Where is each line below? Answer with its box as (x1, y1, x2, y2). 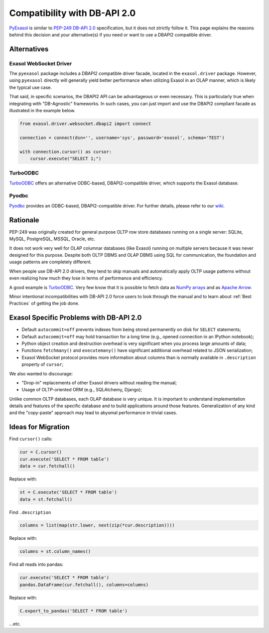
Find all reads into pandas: (9, 561, 64, 568)
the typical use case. (9, 84, 52, 90)
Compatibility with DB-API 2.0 (9, 7, 136, 18)
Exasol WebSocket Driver (9, 60, 72, 67)
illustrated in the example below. (9, 108, 76, 114)
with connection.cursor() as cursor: (19, 149, 112, 155)
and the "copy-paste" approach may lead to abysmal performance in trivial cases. (9, 410, 178, 416)
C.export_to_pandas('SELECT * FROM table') (19, 608, 128, 614)
